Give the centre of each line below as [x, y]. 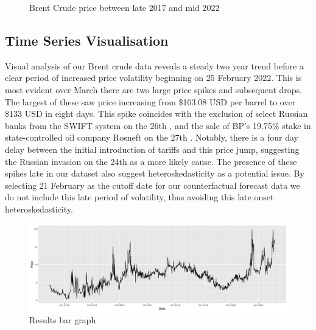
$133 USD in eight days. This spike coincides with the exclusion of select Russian [156, 114]
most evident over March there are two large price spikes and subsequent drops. [153, 89]
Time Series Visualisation [87, 40]
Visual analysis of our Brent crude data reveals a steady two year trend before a [154, 65]
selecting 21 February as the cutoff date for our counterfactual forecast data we [153, 185]
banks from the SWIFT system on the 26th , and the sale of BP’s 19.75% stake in [158, 125]
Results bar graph [63, 320]
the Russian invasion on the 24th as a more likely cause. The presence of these [151, 161]
